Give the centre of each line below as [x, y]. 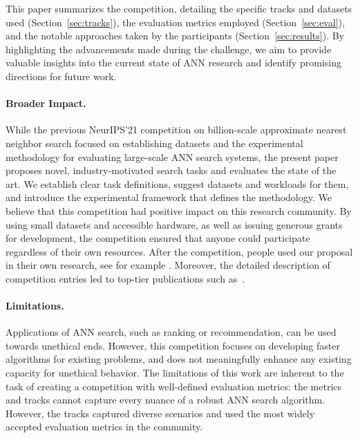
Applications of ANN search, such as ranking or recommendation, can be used [171, 332]
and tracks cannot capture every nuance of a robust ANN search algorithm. [166, 400]
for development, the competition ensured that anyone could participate [158, 238]
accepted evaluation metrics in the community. [104, 427]
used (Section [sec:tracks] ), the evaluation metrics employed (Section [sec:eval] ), [175, 22]
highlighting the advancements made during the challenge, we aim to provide [169, 49]
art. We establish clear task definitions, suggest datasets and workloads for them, [177, 183]
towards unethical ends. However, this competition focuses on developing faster [173, 345]
